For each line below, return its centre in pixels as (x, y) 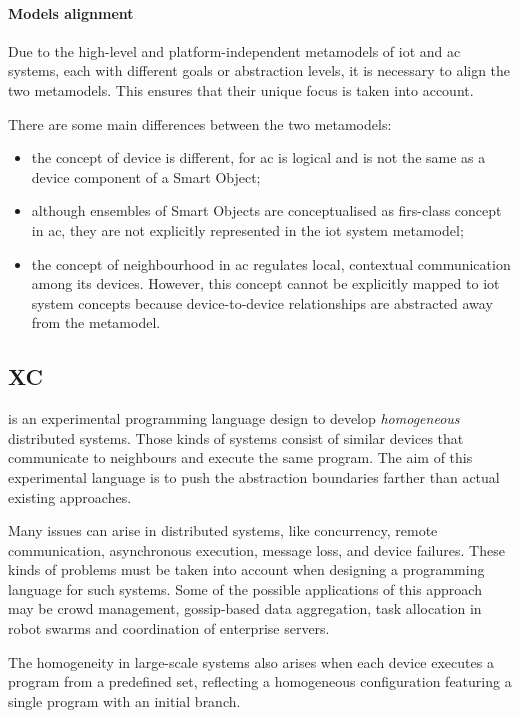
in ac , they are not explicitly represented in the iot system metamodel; (247, 229)
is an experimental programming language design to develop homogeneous (234, 418)
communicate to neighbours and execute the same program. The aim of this (240, 457)
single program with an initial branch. (124, 700)
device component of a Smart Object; (146, 176)
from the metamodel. (96, 322)
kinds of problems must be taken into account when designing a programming (246, 569)
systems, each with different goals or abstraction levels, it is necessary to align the (259, 70)
